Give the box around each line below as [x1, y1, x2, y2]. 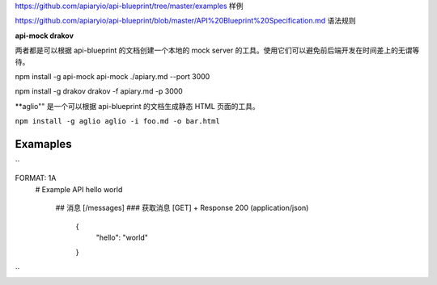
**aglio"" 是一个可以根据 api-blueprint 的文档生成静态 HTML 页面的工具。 [15, 101, 261, 111]
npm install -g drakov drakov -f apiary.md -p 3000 [15, 86, 184, 96]
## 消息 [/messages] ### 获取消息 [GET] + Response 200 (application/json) [55, 203, 309, 213]
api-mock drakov [15, 31, 74, 40]
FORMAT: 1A [15, 174, 57, 183]
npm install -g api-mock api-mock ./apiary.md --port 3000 [15, 71, 210, 81]
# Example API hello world [35, 184, 123, 194]
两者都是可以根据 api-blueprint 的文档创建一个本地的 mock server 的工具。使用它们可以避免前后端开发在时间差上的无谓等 [15, 45, 420, 56]
